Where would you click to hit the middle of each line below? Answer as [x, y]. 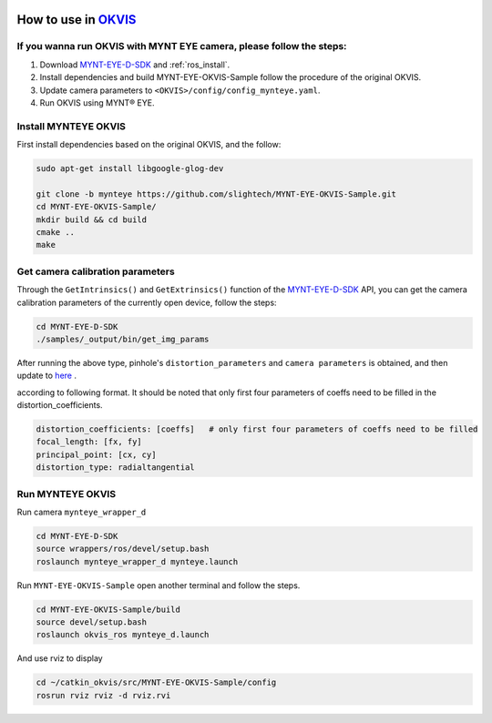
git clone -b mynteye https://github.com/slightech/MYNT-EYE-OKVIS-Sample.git [216, 194]
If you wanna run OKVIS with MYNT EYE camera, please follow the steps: [182, 46]
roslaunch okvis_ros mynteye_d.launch [123, 635]
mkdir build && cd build [92, 219]
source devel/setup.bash [92, 622]
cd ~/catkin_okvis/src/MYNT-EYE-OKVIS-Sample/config [156, 682]
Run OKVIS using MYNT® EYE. [97, 102]
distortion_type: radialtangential [115, 468]
